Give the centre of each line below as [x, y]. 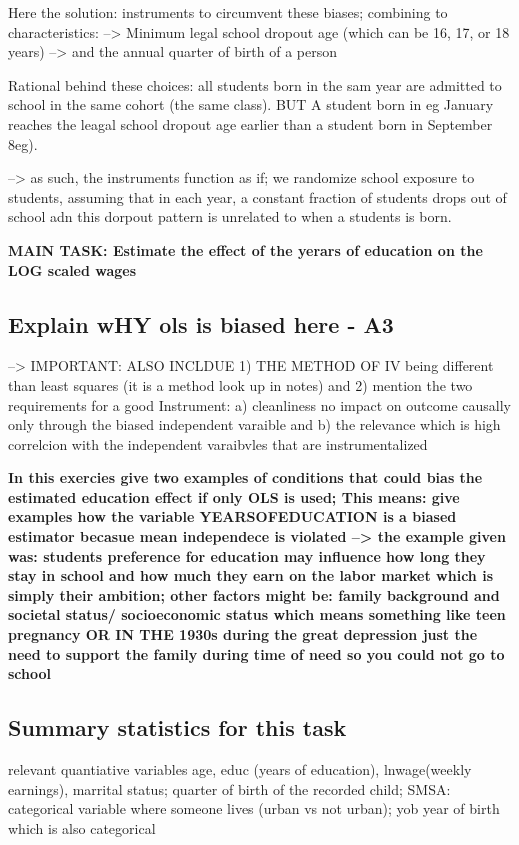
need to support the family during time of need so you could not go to [256, 653]
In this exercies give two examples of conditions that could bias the [245, 477]
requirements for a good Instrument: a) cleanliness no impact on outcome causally [259, 404]
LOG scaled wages [72, 269]
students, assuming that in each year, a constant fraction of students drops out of [257, 196]
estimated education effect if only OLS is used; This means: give [234, 496]
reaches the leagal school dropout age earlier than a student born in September [250, 123]
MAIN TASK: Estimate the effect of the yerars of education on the [245, 249]
